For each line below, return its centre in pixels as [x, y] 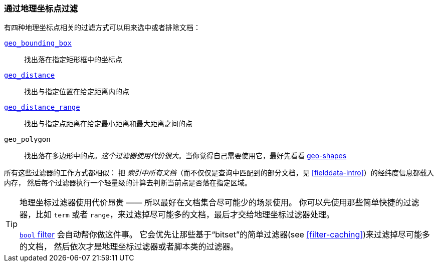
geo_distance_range [42, 107]
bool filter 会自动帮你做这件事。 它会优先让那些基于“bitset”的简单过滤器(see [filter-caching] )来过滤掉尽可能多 [225, 235]
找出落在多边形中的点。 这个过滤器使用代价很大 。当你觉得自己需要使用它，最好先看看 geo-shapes [185, 156]
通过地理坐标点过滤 [41, 9]
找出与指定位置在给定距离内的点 [77, 92]
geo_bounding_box [38, 43]
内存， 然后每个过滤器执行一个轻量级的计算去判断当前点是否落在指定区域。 [128, 183]
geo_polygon [27, 140]
